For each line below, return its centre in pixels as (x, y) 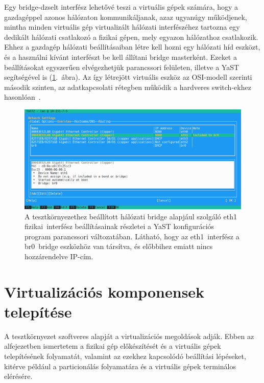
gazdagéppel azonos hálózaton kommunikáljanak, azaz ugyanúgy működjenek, (126, 17)
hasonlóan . (22, 97)
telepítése (38, 311)
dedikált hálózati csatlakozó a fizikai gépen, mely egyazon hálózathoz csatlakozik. (131, 37)
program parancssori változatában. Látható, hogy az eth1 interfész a (132, 236)
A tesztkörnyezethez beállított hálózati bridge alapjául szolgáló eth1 (131, 216)
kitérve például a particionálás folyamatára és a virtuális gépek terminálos (120, 366)
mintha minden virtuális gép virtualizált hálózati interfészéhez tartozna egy (122, 27)
